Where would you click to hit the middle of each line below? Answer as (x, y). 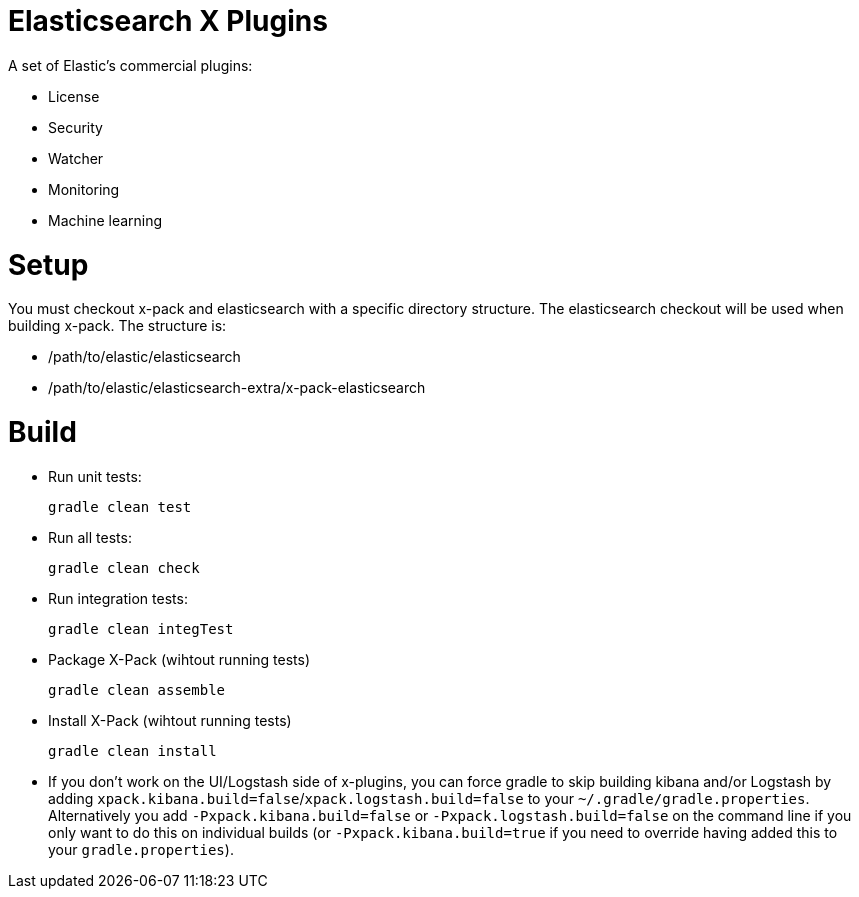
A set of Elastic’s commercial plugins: (130, 65)
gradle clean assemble (137, 689)
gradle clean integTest (141, 628)
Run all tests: (90, 537)
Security (75, 127)
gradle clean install (132, 750)
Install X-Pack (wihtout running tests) (170, 720)
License (74, 96)
